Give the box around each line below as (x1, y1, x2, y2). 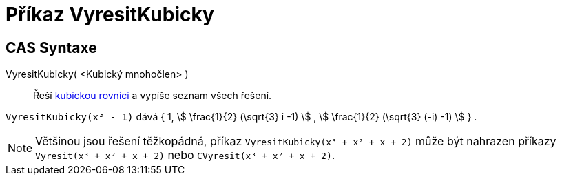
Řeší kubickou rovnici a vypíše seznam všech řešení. (33, 89, 272, 102)
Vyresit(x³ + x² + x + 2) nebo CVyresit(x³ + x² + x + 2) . (35, 148, 335, 162)
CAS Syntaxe (6, 39, 97, 56)
